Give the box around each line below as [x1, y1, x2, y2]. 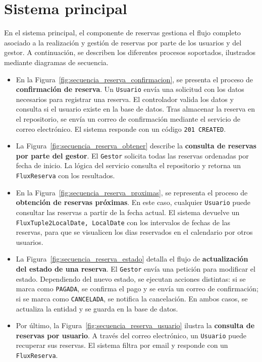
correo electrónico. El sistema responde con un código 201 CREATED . [16, 123, 226, 134]
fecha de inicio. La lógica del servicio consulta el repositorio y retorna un [16, 160, 241, 171]
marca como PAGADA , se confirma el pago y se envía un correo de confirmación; [16, 283, 258, 294]
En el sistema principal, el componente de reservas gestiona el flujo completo [4, 27, 241, 38]
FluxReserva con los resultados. [16, 170, 115, 181]
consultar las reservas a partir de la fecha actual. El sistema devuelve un [16, 206, 240, 217]
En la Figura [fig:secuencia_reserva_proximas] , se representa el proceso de [16, 187, 248, 197]
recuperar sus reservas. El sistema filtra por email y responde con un [16, 340, 228, 350]
